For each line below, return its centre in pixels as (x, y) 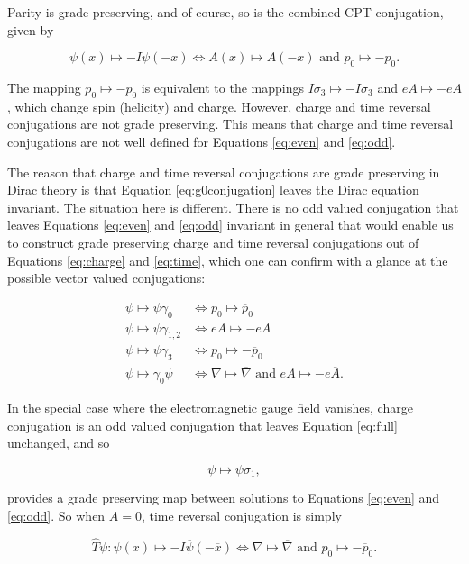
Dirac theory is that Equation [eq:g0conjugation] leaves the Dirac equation (213, 190)
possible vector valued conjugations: (106, 278)
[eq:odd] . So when (56, 516)
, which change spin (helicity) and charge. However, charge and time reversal (219, 106)
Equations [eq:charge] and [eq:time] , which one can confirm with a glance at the (228, 260)
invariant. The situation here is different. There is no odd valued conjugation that (233, 207)
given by (31, 29)
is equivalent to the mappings (223, 87)
